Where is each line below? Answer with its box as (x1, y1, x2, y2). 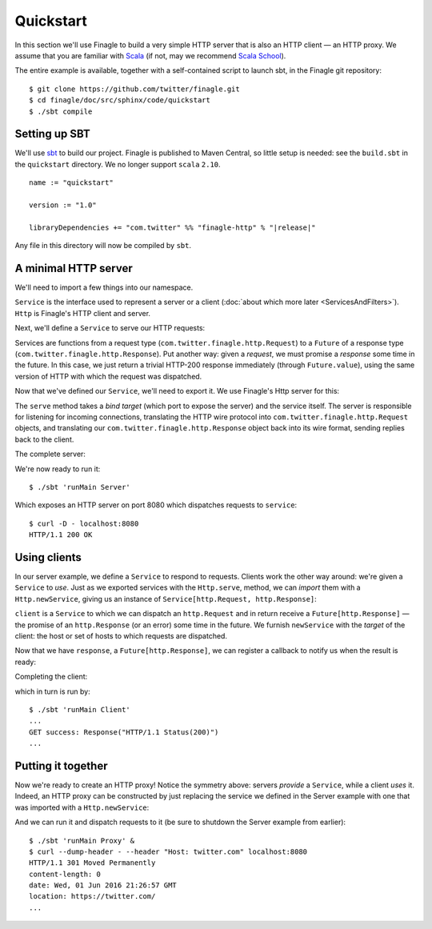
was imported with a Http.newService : (14, 803, 150, 812)
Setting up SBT (14, 127, 91, 141)
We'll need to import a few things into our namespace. (14, 282, 194, 292)
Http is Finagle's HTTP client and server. (14, 308, 151, 318)
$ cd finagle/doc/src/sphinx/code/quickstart (29, 96, 211, 105)
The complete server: (14, 449, 86, 459)
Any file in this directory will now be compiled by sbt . (14, 241, 192, 250)
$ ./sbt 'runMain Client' (29, 705, 131, 714)
